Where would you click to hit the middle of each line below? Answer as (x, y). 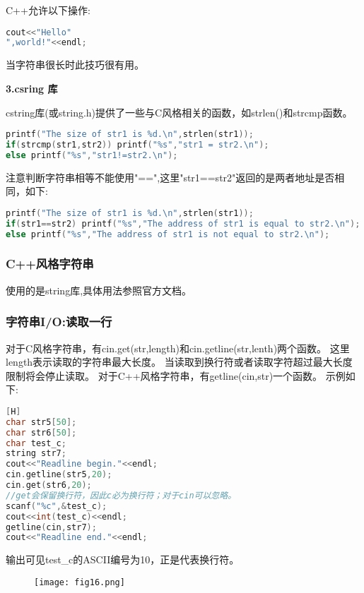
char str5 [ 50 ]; (41, 422)
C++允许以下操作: (48, 10)
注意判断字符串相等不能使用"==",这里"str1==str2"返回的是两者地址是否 (170, 177)
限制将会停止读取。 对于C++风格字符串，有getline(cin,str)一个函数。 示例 (176, 375)
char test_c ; (36, 443)
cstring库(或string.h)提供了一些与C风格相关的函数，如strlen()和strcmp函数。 (179, 112)
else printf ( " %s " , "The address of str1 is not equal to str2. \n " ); (168, 234)
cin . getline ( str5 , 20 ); (59, 475)
